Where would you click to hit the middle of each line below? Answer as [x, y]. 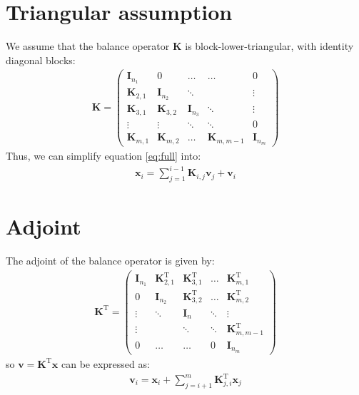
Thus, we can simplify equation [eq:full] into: [103, 155]
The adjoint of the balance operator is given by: [110, 261]
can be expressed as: [105, 363]
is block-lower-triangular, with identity [269, 46]
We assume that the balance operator [88, 46]
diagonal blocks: [41, 60]
